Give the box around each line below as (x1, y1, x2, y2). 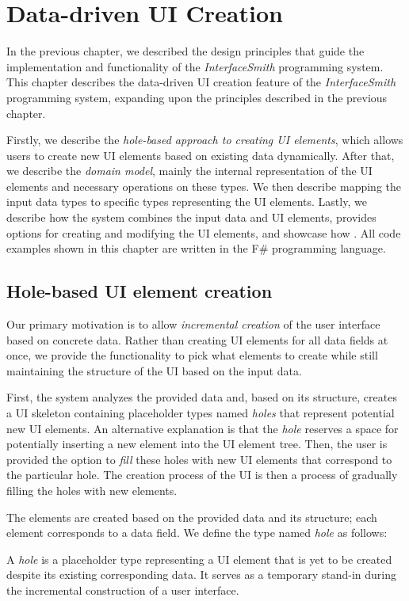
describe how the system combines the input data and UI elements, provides (6, 209, 377, 226)
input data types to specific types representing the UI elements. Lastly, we (6, 193, 367, 210)
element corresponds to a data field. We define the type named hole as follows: (6, 524, 388, 541)
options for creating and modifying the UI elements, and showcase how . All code (6, 224, 401, 241)
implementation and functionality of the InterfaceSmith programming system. (6, 58, 384, 74)
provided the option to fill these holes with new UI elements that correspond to (6, 451, 392, 467)
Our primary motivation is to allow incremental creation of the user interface (6, 316, 380, 333)
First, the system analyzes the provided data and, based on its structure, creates (6, 389, 397, 405)
